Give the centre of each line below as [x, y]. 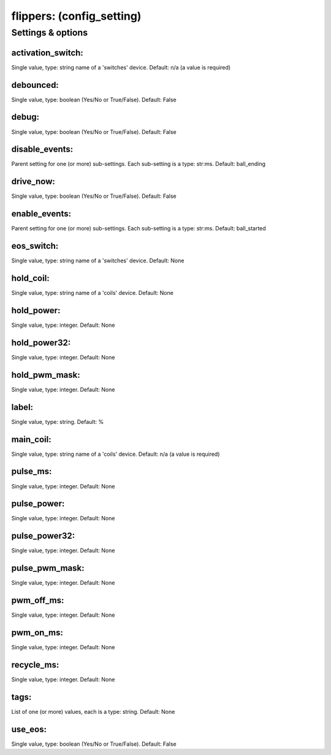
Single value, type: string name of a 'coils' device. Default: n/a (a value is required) [116, 454]
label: [22, 407]
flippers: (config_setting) [76, 16]
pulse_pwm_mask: [48, 568]
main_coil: [31, 439]
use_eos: [29, 729]
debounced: [35, 85]
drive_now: [33, 182]
